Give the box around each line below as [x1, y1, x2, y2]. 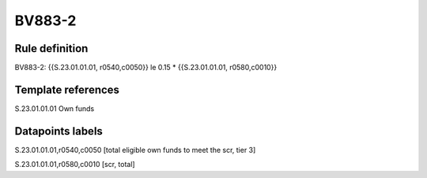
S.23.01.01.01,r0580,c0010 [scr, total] [14, 160, 135, 169]
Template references [14, 83, 120, 96]
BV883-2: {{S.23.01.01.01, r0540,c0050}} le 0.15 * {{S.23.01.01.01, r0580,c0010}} [14, 63, 278, 72]
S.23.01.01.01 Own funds [14, 103, 95, 113]
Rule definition [14, 42, 89, 55]
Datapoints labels [14, 124, 103, 138]
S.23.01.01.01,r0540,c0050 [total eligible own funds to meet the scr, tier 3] [14, 145, 256, 154]
